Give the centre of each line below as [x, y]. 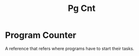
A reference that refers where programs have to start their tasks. [70, 48]
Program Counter [41, 35]
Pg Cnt [82, 8]
